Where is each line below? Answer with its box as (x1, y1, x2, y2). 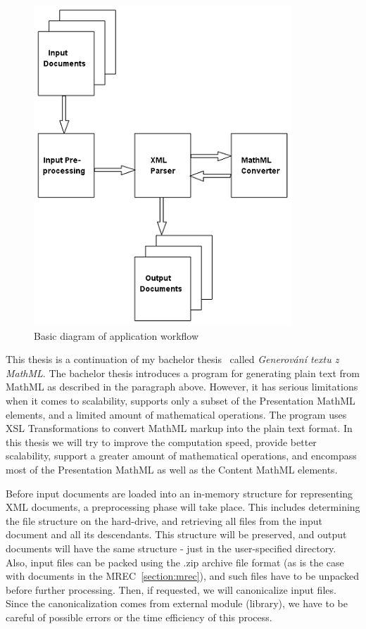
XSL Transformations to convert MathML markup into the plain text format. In (6, 421, 353, 436)
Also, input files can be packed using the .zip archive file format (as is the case (6, 554, 344, 569)
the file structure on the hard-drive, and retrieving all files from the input (6, 513, 323, 528)
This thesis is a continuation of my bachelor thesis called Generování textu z (6, 352, 339, 367)
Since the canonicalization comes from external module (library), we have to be (6, 596, 348, 611)
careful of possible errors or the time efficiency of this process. (6, 609, 272, 624)
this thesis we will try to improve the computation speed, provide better (6, 434, 317, 449)
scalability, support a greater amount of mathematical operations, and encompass (6, 448, 357, 463)
